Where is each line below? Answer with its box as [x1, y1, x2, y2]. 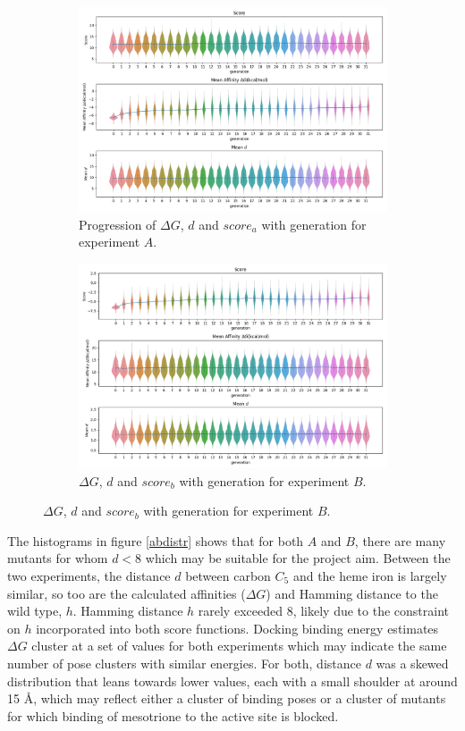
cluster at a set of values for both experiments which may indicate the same [31, 636, 447, 655]
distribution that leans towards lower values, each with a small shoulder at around [7, 671, 458, 690]
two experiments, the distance [7, 566, 171, 584]
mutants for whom [7, 549, 108, 567]
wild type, [7, 601, 63, 620]
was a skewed [376, 653, 449, 672]
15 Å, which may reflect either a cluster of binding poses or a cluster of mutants [7, 689, 446, 708]
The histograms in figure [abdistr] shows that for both [7, 531, 304, 550]
